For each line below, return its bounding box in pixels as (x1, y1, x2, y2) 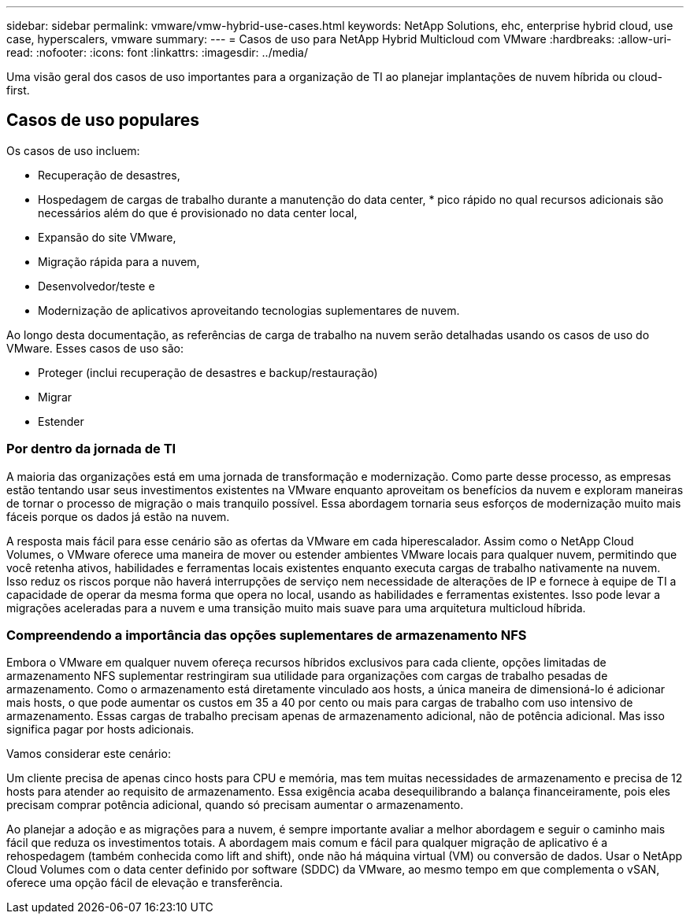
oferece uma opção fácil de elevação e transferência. (6, 876, 284, 890)
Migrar (38, 390, 72, 404)
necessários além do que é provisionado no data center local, (38, 205, 358, 220)
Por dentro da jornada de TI (6, 441, 176, 457)
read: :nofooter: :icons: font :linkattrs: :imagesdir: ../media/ (6, 46, 308, 59)
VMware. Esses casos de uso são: (6, 341, 184, 355)
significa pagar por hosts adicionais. (6, 722, 195, 737)
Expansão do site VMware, (38, 230, 176, 244)
